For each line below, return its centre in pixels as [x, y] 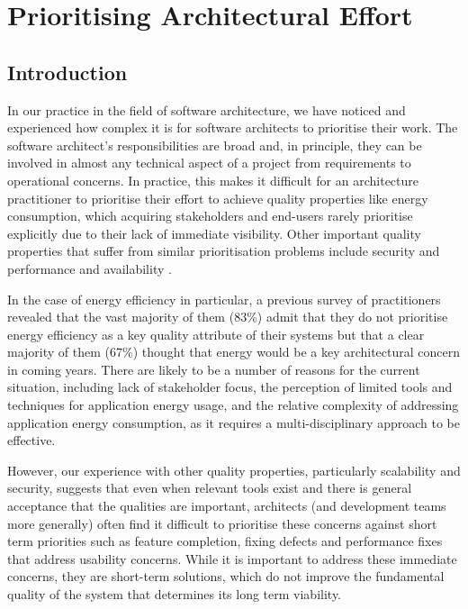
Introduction [67, 72]
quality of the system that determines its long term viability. [174, 594]
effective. [31, 440]
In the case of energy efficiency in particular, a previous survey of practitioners [224, 299]
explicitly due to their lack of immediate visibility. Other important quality [214, 233]
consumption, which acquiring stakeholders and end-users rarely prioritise [210, 216]
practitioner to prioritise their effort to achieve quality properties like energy [218, 198]
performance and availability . [90, 268]
